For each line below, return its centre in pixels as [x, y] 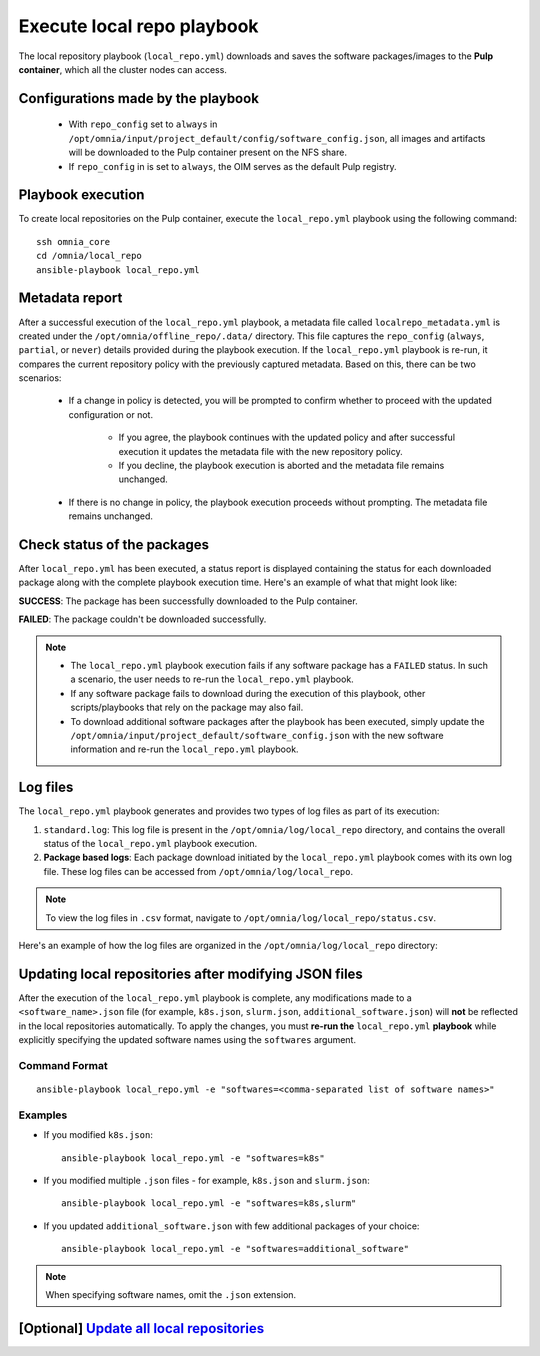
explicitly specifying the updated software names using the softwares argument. [187, 1040]
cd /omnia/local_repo [89, 256]
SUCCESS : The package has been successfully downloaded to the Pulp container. [188, 601]
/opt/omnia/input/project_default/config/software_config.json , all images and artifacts [277, 138]
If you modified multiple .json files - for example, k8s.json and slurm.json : [206, 1180]
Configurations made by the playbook [139, 98]
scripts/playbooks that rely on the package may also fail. [187, 707]
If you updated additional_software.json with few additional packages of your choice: [231, 1226]
